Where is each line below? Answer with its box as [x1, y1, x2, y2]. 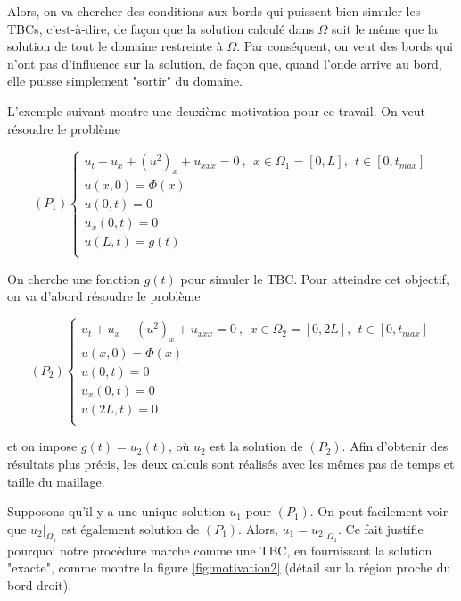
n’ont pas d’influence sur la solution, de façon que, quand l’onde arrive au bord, [7, 54, 442, 72]
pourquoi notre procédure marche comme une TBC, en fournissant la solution [7, 540, 432, 559]
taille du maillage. [7, 472, 105, 490]
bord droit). [7, 576, 72, 595]
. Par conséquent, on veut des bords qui [236, 37, 453, 55]
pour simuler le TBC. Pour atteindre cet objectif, [180, 269, 449, 288]
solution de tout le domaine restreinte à [7, 37, 223, 55]
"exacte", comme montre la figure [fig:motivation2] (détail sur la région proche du [7, 558, 451, 577]
